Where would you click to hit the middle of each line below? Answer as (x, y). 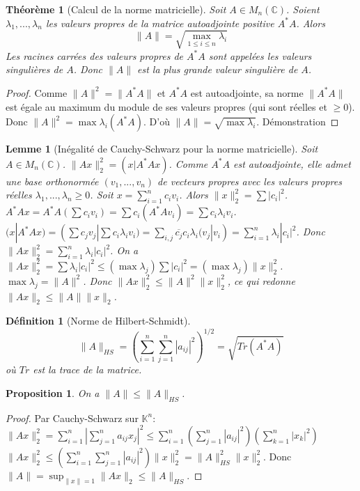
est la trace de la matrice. (87, 369)
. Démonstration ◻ (298, 122)
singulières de (34, 69)
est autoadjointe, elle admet (292, 163)
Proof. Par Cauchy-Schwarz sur (72, 418)
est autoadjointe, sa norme (247, 92)
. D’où (157, 122)
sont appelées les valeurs (260, 55)
